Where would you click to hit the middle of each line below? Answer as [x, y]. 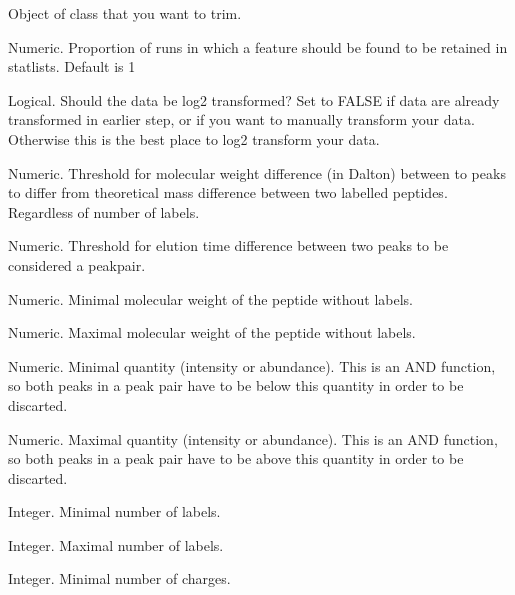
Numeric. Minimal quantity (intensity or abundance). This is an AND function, [252, 365]
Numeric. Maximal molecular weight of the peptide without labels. [212, 332]
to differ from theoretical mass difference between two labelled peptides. [228, 192]
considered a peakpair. [77, 264]
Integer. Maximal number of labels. [116, 544]
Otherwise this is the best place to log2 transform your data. [194, 138]
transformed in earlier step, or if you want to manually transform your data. [241, 119]
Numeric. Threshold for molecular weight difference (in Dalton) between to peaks [257, 172]
